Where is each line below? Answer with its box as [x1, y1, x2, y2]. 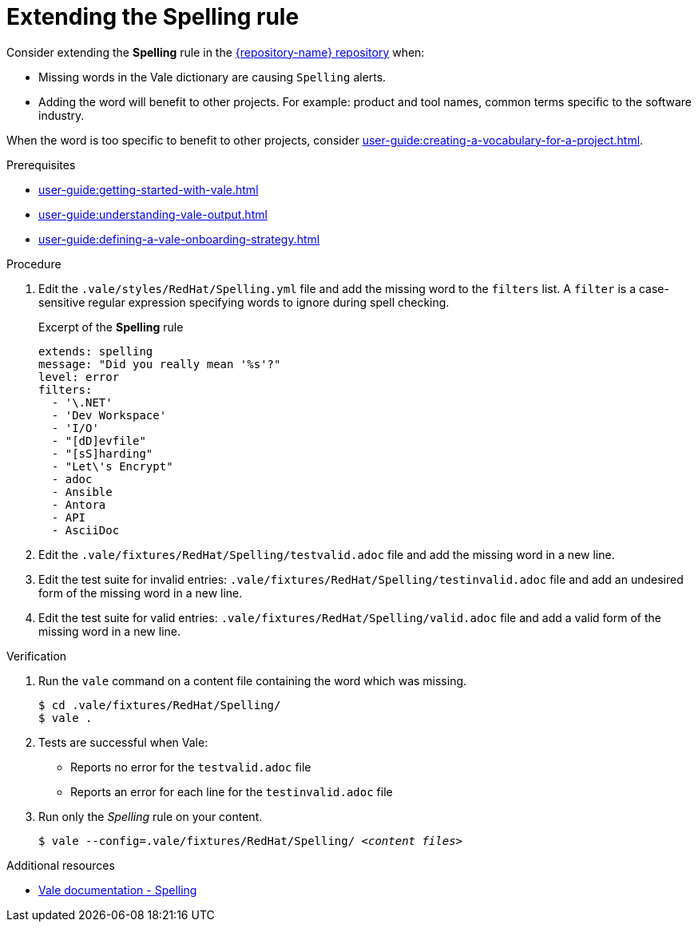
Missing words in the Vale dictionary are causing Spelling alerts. [38, 69, 387, 84]
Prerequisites [6, 157, 76, 172]
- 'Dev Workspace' [51, 408, 167, 422]
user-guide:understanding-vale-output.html [38, 207, 268, 221]
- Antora [51, 498, 106, 511]
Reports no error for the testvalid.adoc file [70, 759, 311, 774]
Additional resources [6, 858, 115, 872]
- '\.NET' [51, 395, 113, 409]
